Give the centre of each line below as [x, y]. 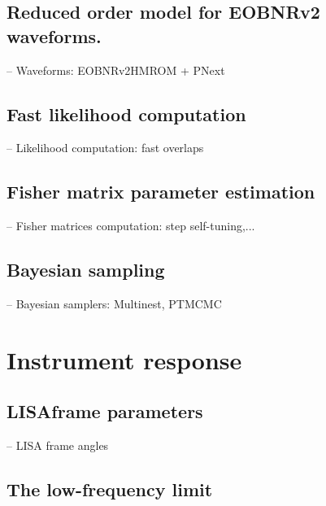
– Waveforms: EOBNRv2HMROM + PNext [116, 70]
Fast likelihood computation [126, 113]
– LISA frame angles [58, 445]
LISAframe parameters [105, 411]
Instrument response [124, 359]
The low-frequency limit [110, 489]
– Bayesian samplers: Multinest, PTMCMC [114, 303]
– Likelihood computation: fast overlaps [105, 148]
